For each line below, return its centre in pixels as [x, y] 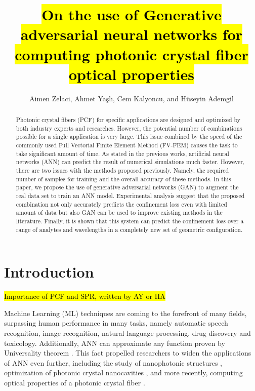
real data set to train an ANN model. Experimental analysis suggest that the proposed [130, 195]
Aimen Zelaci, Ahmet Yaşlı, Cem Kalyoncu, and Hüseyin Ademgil [132, 98]
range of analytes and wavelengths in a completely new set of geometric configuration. [129, 229]
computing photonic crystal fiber [132, 54]
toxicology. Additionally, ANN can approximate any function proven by [115, 343]
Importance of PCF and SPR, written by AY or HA [85, 296]
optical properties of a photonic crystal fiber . [75, 382]
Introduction [49, 272]
